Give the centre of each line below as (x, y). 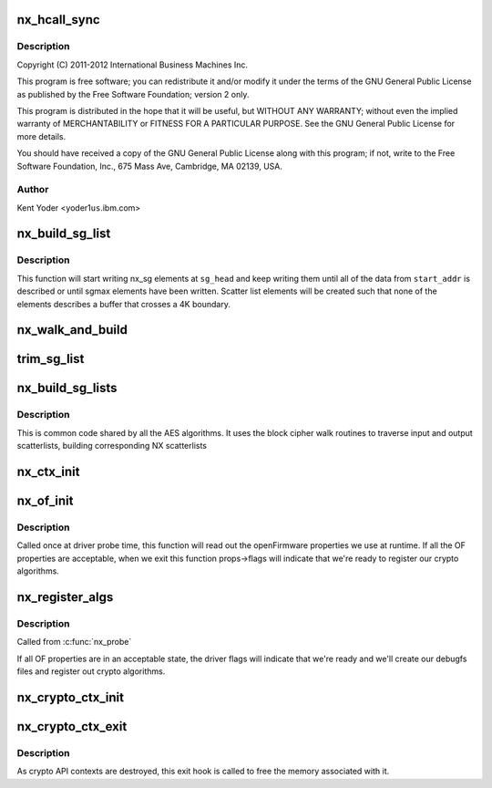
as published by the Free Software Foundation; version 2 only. (133, 94)
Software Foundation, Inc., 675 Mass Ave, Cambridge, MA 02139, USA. (149, 166)
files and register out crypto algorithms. (91, 671)
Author (33, 190)
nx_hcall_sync (58, 20)
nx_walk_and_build (72, 330)
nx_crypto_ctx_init (71, 697)
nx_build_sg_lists (67, 388)
